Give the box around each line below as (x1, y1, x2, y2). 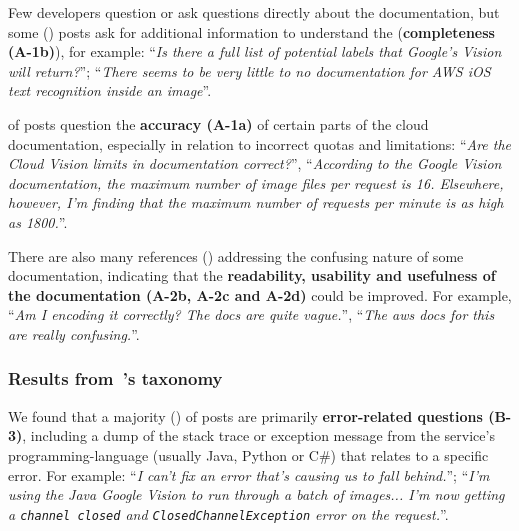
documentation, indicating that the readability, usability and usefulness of (8, 265, 496, 286)
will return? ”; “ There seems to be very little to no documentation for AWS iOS (8, 60, 491, 81)
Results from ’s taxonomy (8, 366, 223, 391)
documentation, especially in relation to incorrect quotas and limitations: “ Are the (8, 133, 512, 154)
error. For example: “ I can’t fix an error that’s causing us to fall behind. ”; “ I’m (8, 464, 490, 485)
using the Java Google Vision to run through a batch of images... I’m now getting (8, 484, 505, 505)
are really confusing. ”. (8, 323, 140, 344)
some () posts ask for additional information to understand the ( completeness (8, 21, 495, 42)
